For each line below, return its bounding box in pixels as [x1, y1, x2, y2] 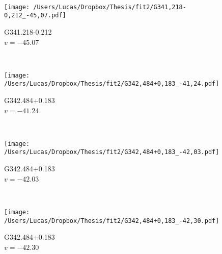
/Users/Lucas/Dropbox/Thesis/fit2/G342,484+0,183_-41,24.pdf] [4, 80, 219, 88]
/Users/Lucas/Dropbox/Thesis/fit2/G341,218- [33, 3, 186, 11]
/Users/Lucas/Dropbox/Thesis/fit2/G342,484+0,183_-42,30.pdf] [4, 217, 219, 224]
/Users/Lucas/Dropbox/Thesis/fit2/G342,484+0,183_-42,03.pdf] [4, 148, 219, 156]
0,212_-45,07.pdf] [4, 12, 66, 19]
